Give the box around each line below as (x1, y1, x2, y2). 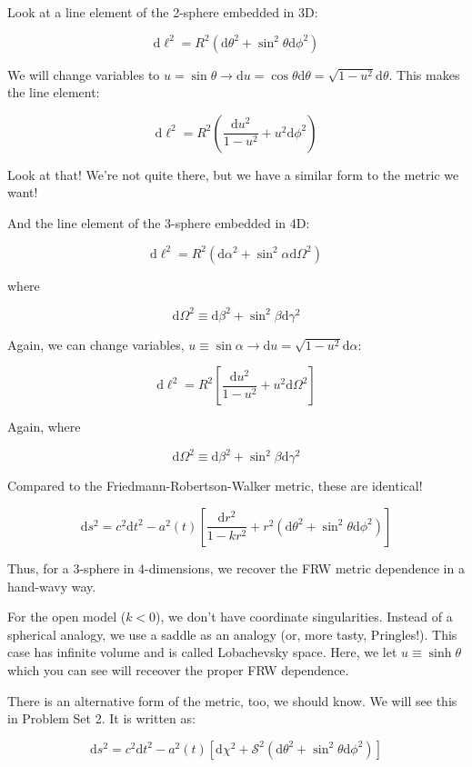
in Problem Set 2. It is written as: (7, 709, 196, 728)
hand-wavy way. (7, 576, 96, 595)
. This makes (388, 65, 460, 84)
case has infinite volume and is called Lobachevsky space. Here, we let (7, 642, 397, 662)
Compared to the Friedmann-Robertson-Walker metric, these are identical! (7, 476, 423, 495)
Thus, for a (7, 558, 69, 577)
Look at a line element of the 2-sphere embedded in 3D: (7, 3, 318, 21)
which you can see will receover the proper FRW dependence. (7, 660, 349, 679)
